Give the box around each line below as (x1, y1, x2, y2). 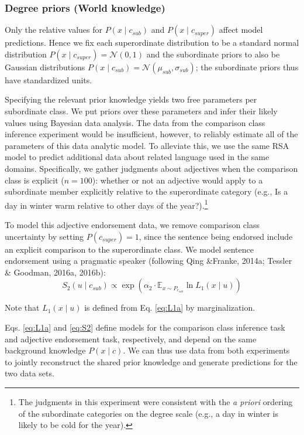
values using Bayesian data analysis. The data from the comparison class (5, 116, 265, 128)
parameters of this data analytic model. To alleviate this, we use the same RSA (5, 139, 289, 151)
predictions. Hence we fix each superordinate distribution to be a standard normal (5, 36, 299, 49)
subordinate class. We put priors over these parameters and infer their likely (5, 105, 278, 117)
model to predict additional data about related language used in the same (5, 151, 270, 163)
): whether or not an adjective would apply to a (92, 174, 263, 186)
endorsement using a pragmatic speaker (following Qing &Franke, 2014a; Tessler (5, 254, 292, 267)
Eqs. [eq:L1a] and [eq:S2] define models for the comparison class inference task (5, 321, 285, 333)
